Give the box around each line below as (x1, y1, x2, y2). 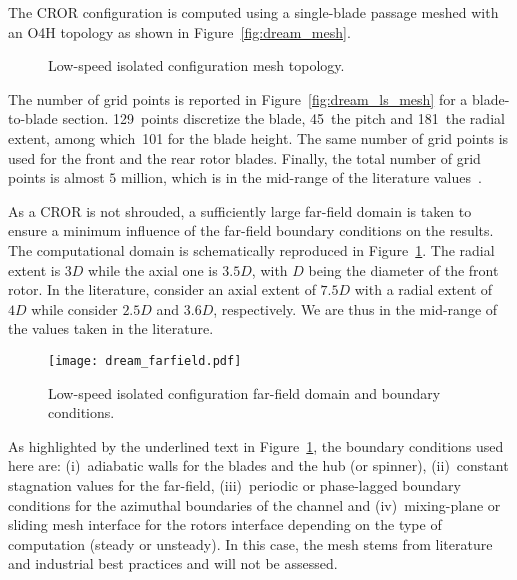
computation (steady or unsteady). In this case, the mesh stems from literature (8, 533, 493, 554)
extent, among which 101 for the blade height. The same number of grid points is (8, 127, 509, 148)
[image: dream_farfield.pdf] (48, 353, 242, 368)
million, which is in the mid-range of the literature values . (121, 167, 482, 188)
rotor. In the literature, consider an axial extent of (8, 279, 316, 300)
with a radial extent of (354, 279, 493, 300)
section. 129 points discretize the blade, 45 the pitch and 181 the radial (62, 108, 505, 129)
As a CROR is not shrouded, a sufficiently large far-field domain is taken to (8, 200, 472, 221)
